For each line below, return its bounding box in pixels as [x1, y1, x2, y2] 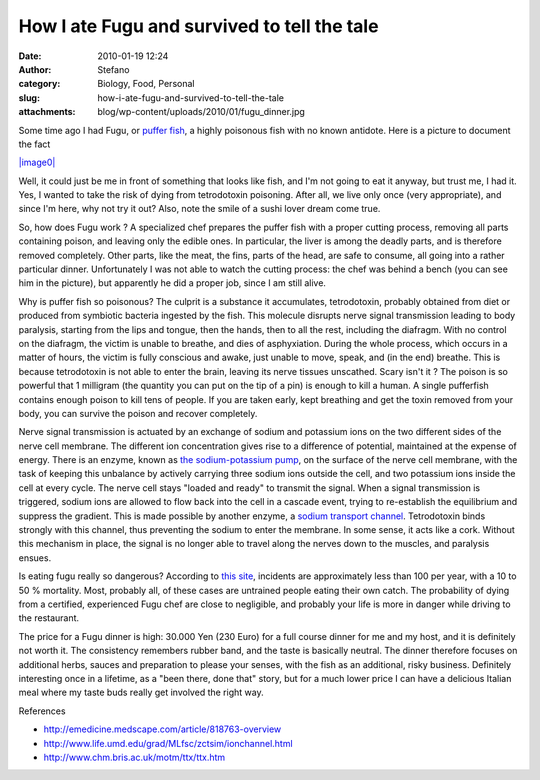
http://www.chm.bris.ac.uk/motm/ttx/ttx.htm [43, 751, 226, 763]
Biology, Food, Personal [97, 78, 195, 90]
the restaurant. [18, 612, 80, 624]
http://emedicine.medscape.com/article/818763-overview [43, 723, 282, 735]
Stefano [97, 63, 130, 75]
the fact [18, 138, 51, 150]
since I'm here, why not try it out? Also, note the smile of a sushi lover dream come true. [18, 203, 381, 215]
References [18, 705, 66, 717]
